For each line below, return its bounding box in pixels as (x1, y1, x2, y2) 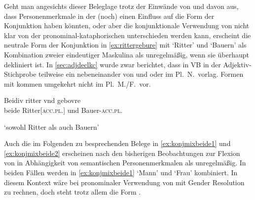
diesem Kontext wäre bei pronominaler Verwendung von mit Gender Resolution (4, 177, 245, 187)
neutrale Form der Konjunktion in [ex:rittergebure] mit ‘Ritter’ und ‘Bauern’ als (4, 40, 247, 50)
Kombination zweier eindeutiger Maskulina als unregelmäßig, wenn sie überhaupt (4, 49, 250, 59)
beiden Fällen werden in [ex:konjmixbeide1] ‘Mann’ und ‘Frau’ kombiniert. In (4, 167, 238, 177)
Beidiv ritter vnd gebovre (4, 95, 81, 105)
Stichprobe (4, 69, 36, 79)
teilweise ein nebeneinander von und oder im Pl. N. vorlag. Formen (38, 69, 244, 79)
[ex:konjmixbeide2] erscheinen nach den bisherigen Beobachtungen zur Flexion (4, 148, 240, 158)
